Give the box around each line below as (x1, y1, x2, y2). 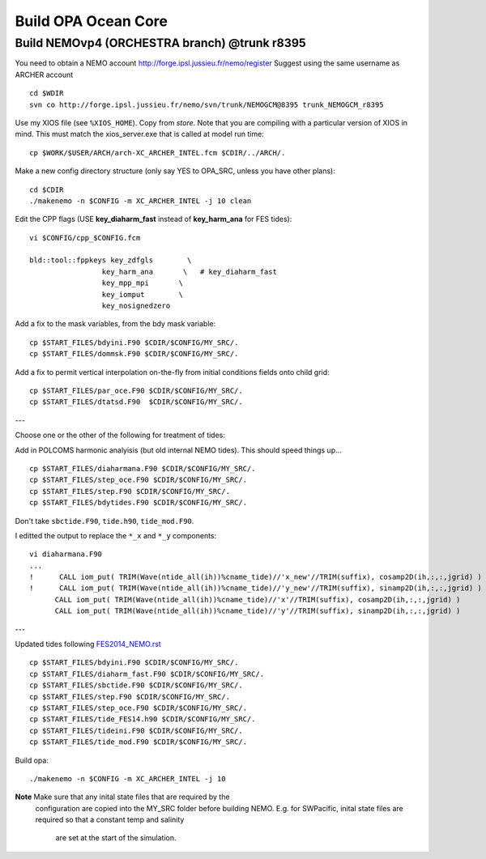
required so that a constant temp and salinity (35, 814, 185, 825)
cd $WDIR (29, 89, 64, 98)
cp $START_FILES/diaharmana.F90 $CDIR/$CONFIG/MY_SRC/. (29, 464, 256, 473)
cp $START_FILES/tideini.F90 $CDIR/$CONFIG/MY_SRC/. (29, 725, 243, 735)
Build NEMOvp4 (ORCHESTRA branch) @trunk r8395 (15, 36, 307, 50)
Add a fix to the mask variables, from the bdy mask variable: (15, 319, 216, 329)
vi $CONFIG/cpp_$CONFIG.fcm (29, 233, 141, 242)
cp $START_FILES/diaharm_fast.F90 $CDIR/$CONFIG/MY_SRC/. (29, 669, 265, 678)
